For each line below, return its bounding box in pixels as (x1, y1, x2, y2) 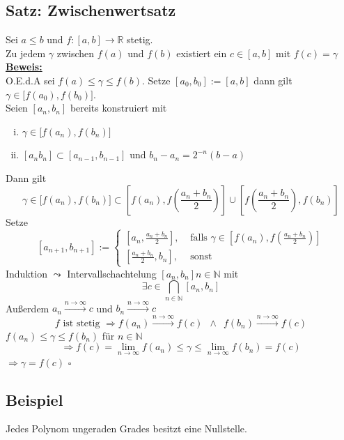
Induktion (6, 266, 47, 280)
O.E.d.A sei (6, 73, 55, 87)
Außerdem (6, 301, 49, 315)
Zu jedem (6, 45, 46, 60)
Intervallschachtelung (67, 266, 157, 280)
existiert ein (176, 45, 227, 60)
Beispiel (6, 388, 63, 410)
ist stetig (63, 318, 100, 328)
